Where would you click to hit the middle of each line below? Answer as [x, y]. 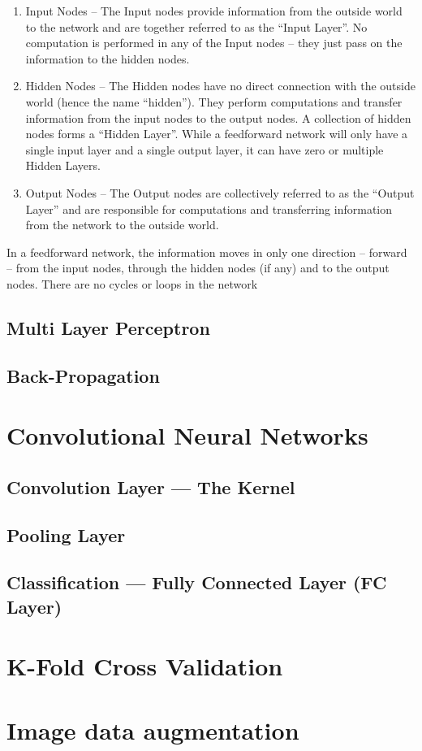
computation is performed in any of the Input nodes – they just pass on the [214, 43]
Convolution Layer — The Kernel [151, 486]
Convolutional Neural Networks [187, 435]
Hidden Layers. [63, 165]
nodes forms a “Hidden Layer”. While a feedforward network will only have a [217, 134]
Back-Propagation [83, 375]
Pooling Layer [66, 534]
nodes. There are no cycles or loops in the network [132, 283]
